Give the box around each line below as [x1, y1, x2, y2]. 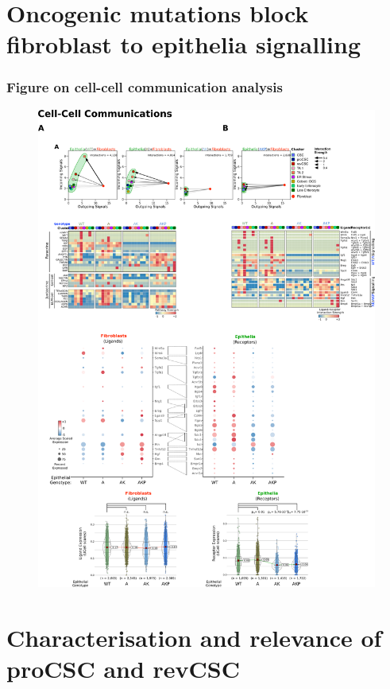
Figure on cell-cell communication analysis [6, 77, 283, 97]
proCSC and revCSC [6, 652, 241, 685]
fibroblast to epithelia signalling [6, 28, 361, 60]
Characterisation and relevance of [6, 621, 382, 654]
